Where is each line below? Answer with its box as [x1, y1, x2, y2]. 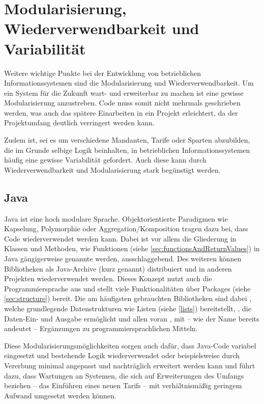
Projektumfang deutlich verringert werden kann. [4, 117, 155, 128]
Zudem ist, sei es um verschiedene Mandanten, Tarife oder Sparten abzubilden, [4, 134, 250, 145]
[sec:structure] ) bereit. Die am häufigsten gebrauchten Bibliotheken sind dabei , [4, 293, 252, 304]
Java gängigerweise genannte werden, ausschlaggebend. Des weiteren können [4, 253, 242, 264]
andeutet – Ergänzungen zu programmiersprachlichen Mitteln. [4, 323, 198, 334]
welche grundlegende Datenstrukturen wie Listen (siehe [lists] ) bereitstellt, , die [4, 303, 251, 313]
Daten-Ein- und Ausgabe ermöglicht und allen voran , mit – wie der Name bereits [4, 313, 259, 324]
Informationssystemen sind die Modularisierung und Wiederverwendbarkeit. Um [4, 77, 254, 88]
